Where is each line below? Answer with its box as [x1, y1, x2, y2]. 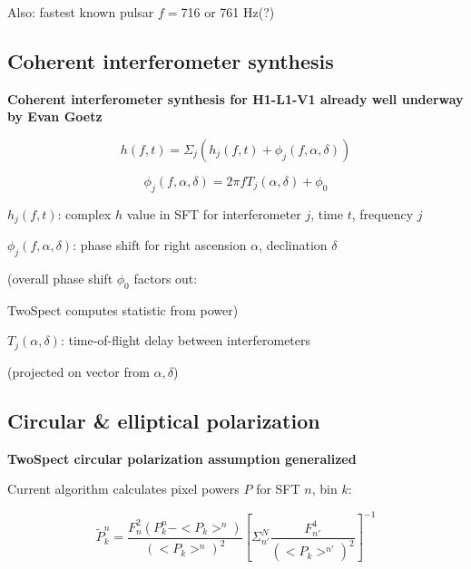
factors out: [133, 269, 198, 288]
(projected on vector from [7, 362, 150, 381]
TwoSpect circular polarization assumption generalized [7, 448, 357, 468]
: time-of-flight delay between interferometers [60, 331, 311, 350]
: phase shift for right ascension [73, 236, 247, 255]
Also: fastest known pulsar [7, 3, 154, 21]
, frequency [351, 204, 414, 223]
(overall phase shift [7, 269, 113, 288]
